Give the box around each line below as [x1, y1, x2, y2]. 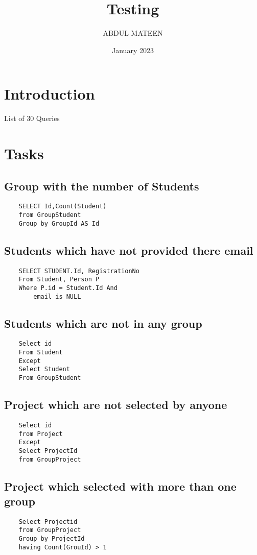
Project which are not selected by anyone [4, 397, 227, 413]
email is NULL [33, 293, 81, 300]
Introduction [4, 83, 95, 104]
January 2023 [112, 44, 154, 55]
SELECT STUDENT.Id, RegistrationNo [18, 267, 139, 275]
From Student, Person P [18, 276, 100, 283]
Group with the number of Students [4, 178, 199, 194]
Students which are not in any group [4, 315, 202, 331]
